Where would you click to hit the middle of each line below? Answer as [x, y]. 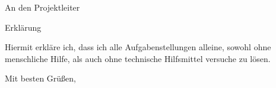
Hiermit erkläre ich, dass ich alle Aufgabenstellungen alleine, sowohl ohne [138, 47]
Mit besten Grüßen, [41, 78]
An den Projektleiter [42, 7]
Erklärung [23, 27]
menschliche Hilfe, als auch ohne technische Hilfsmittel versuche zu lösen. [138, 58]
